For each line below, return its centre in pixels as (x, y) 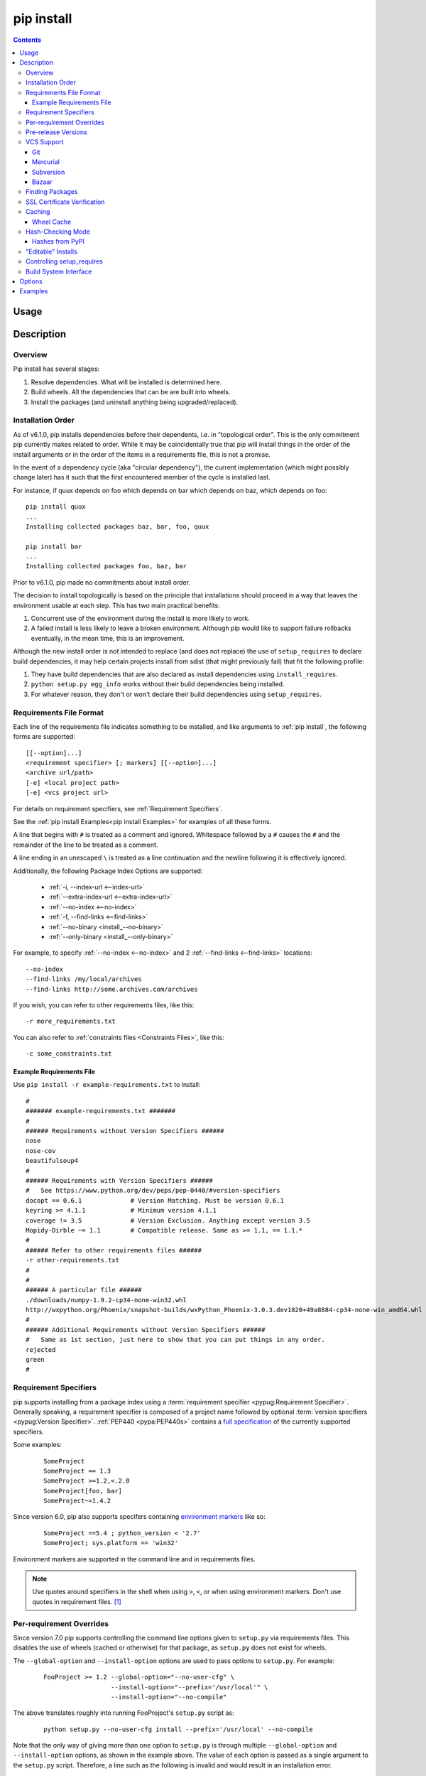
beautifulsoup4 (52, 1161)
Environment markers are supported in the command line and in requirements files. (134, 1559)
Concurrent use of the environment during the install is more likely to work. (140, 619)
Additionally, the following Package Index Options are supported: (108, 871)
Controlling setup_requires (64, 261)
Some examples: (37, 1445)
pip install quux (56, 507)
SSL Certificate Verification (65, 202)
